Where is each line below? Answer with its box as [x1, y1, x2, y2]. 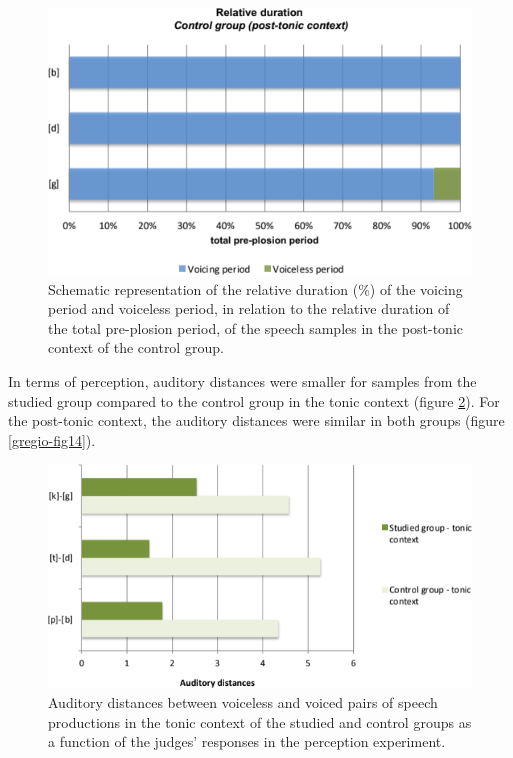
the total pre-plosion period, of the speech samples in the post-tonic [48, 317, 464, 338]
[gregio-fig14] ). [8, 429, 96, 450]
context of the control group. [48, 337, 224, 358]
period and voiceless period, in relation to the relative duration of [48, 298, 450, 319]
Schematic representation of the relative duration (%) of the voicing [48, 278, 463, 299]
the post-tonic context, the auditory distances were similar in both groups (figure [8, 410, 505, 431]
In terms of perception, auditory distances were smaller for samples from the [8, 371, 477, 392]
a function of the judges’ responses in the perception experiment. [48, 731, 446, 752]
